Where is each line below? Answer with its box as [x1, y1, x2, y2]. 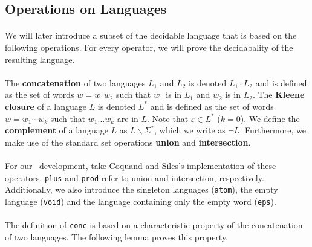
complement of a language [5, 124, 108, 136]
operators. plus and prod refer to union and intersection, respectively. [5, 171, 264, 184]
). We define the [240, 112, 300, 124]
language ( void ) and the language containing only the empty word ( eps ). [5, 194, 276, 207]
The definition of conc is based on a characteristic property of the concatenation [5, 219, 303, 231]
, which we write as [154, 124, 226, 136]
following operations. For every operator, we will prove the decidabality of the [5, 40, 293, 53]
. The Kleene [252, 88, 305, 101]
